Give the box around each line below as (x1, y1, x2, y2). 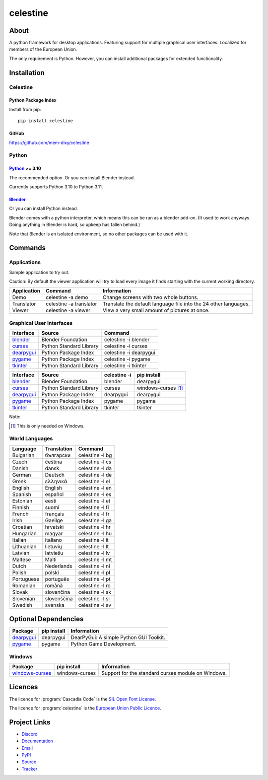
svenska (45, 601, 65, 608)
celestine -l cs (78, 458, 112, 465)
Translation (45, 445, 73, 452)
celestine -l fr (78, 510, 110, 517)
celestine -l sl (78, 595, 110, 602)
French (12, 510, 29, 517)
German (12, 471, 31, 478)
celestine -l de (78, 471, 112, 478)
